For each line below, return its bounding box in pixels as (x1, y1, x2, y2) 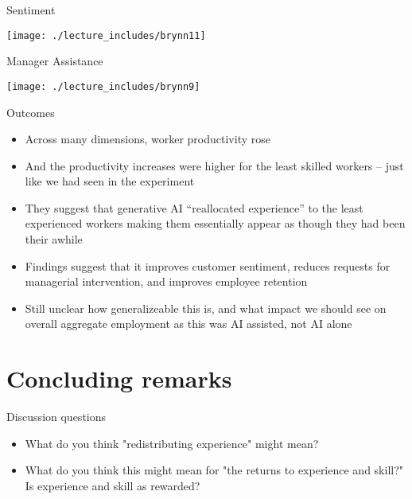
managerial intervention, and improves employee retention (25, 273, 308, 290)
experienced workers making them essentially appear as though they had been (25, 215, 406, 232)
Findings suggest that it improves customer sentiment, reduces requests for (25, 257, 391, 274)
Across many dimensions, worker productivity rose (25, 131, 270, 147)
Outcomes (6, 103, 55, 120)
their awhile (25, 231, 83, 248)
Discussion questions (6, 408, 107, 425)
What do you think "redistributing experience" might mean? (25, 435, 319, 451)
